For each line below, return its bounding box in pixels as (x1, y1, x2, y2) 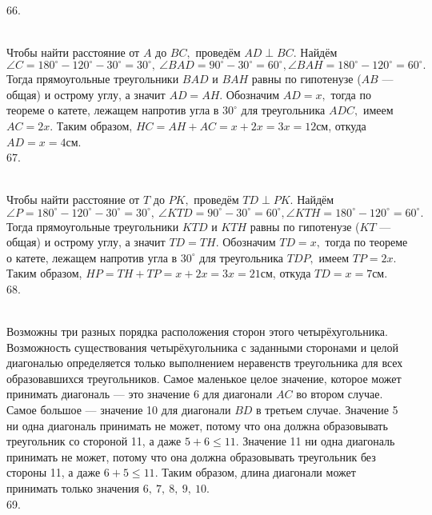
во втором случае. (296, 385, 383, 402)
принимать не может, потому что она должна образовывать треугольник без (6, 448, 376, 465)
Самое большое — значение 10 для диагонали (6, 401, 231, 418)
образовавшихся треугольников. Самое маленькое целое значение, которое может (6, 369, 402, 386)
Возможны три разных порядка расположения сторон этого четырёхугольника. (6, 323, 388, 340)
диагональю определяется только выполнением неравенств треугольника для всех (6, 354, 403, 371)
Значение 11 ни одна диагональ (242, 433, 395, 449)
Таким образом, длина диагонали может (162, 464, 356, 481)
